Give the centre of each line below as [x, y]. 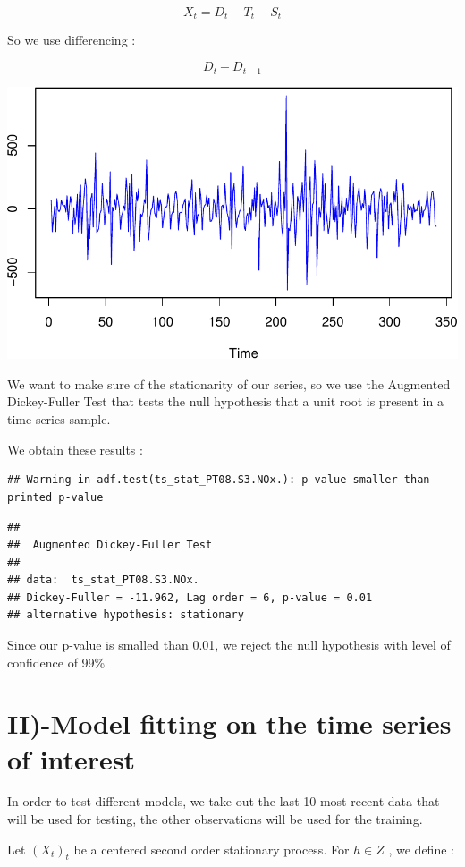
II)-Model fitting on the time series [229, 723]
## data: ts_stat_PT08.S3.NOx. [103, 580]
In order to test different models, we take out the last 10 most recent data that [224, 801]
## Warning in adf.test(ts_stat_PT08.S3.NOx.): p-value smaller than [219, 480]
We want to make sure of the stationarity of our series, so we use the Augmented [229, 383]
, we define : [421, 849]
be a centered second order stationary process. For [211, 849]
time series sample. [59, 419]
